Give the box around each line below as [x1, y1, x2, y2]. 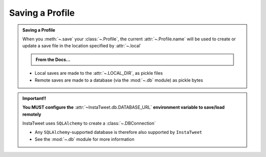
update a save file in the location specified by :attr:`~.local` [22, 43, 142, 49]
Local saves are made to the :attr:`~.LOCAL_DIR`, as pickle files [34, 70, 163, 76]
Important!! [22, 95, 46, 101]
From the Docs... [35, 57, 71, 63]
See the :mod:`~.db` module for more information [34, 136, 135, 142]
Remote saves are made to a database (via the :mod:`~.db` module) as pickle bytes [34, 77, 203, 83]
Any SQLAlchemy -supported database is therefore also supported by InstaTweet [34, 129, 202, 135]
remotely [22, 111, 41, 117]
